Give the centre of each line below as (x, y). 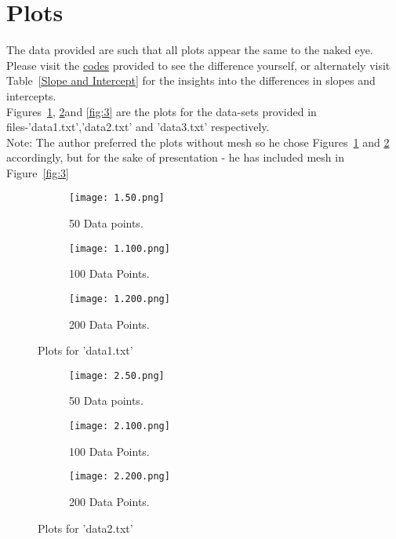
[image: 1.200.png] (120, 299)
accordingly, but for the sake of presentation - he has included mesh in (175, 157)
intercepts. (31, 95)
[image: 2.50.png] (117, 375)
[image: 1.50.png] (117, 198)
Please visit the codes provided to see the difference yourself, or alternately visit (198, 65)
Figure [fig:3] (38, 172)
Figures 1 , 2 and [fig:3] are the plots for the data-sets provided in (162, 111)
